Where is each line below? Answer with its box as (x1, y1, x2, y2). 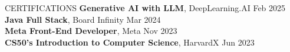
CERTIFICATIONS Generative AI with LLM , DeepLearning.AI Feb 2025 (5, 2, 286, 13)
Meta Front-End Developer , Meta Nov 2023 (5, 25, 177, 37)
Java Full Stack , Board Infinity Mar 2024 (5, 13, 161, 25)
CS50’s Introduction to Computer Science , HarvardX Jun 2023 (5, 36, 255, 48)
